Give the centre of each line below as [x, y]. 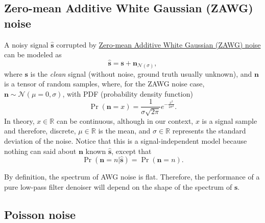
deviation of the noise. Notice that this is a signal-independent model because [126, 140]
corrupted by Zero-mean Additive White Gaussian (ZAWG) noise [159, 44]
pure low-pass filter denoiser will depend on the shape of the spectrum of [118, 186]
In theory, [19, 120]
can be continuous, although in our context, [125, 120]
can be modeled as [33, 54]
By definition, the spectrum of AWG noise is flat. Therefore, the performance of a [132, 177]
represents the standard [209, 131]
